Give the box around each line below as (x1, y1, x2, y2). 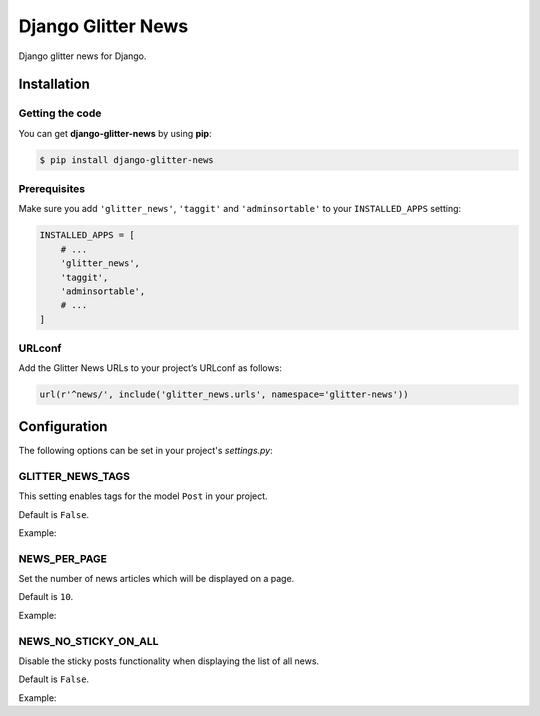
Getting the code (18, 106, 102, 120)
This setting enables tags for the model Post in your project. (18, 490, 269, 502)
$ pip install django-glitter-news (39, 154, 214, 165)
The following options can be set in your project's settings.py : (18, 444, 274, 456)
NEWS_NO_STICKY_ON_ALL (18, 634, 159, 648)
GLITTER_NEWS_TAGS (18, 469, 130, 483)
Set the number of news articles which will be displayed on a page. (18, 573, 295, 585)
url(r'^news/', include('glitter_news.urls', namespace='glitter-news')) (39, 389, 409, 400)
